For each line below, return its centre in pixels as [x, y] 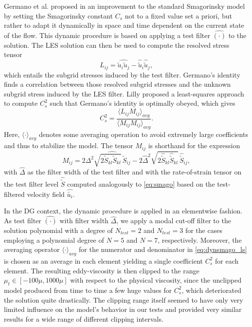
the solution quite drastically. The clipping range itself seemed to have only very [124, 299]
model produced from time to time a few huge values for [88, 290]
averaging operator [32, 249]
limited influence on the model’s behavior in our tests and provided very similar [123, 309]
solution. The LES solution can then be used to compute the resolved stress [117, 45]
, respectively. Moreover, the [200, 240]
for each [227, 260]
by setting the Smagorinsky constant [58, 15]
